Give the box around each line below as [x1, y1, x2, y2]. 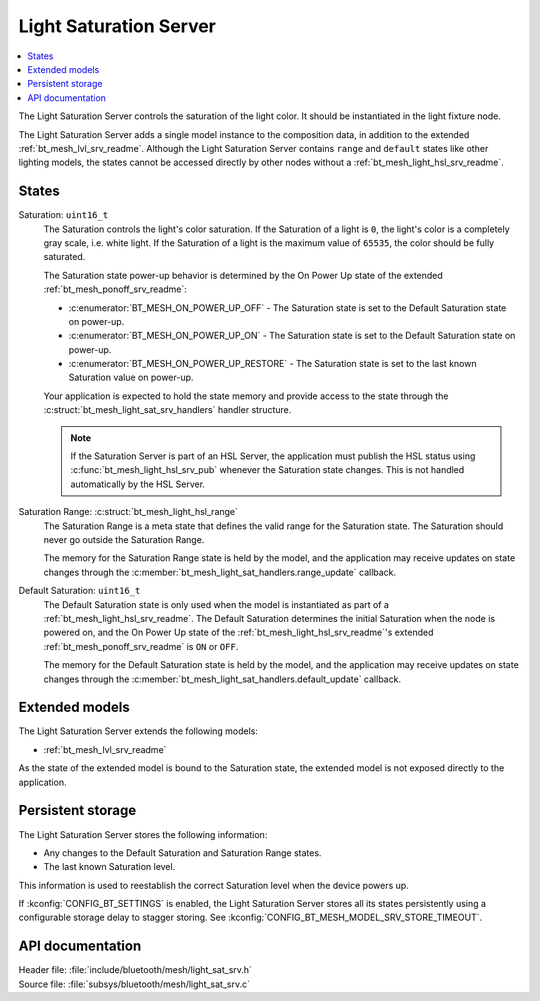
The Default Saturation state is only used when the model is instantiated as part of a [43, 598, 390, 610]
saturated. [43, 251, 86, 263]
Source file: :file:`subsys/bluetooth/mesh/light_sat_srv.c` [18, 978, 250, 990]
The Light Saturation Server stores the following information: [18, 828, 268, 840]
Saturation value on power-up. [68, 371, 194, 384]
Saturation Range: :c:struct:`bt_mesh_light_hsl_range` [18, 506, 239, 518]
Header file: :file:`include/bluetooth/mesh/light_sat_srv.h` [18, 964, 252, 976]
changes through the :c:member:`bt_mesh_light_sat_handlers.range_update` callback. [43, 566, 397, 578]
